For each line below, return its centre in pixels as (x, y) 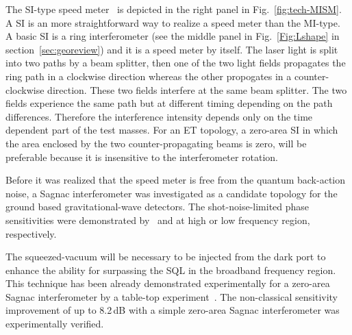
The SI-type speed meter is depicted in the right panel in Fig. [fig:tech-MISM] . (174, 9)
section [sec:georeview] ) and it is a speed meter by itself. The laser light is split (172, 49)
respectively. (31, 233)
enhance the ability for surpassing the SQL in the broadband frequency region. (171, 270)
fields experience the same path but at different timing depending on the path (169, 103)
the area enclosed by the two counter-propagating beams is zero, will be (156, 143)
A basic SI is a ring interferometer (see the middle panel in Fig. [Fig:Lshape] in (173, 36)
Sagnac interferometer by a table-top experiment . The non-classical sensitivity (172, 296)
